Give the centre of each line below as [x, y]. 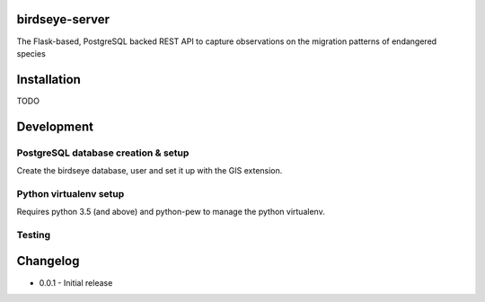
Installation [48, 80]
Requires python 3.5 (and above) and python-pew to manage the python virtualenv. [171, 212]
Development [55, 126]
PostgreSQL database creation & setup [103, 153]
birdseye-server [63, 19]
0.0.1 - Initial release [76, 282]
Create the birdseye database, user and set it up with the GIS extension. [150, 170]
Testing [34, 235]
